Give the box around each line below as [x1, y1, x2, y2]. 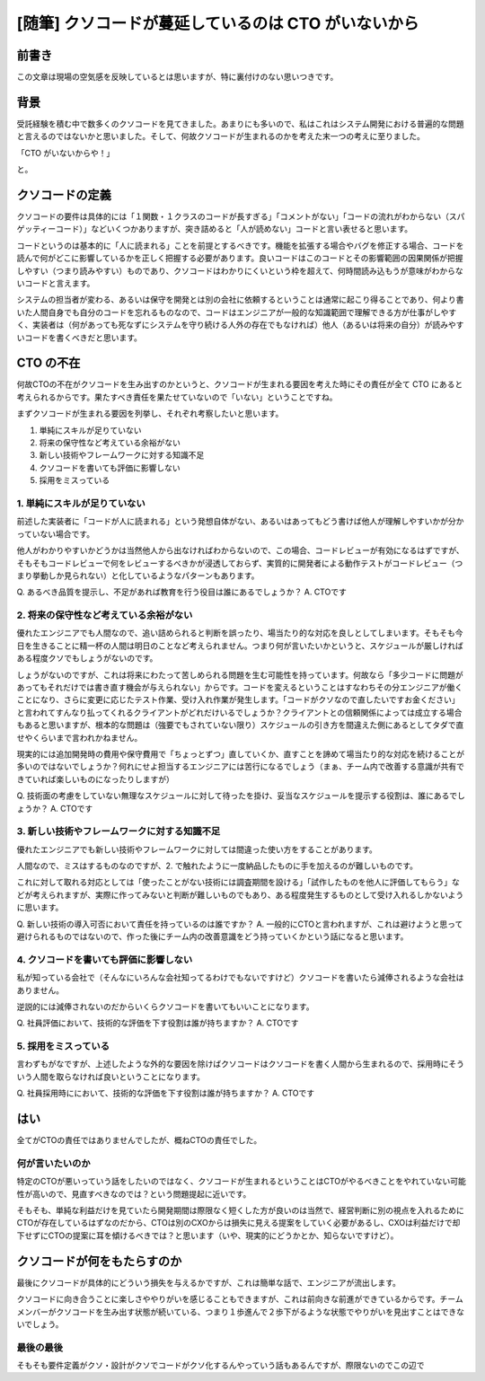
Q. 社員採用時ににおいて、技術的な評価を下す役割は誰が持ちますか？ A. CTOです [16, 1087, 315, 1099]
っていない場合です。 [16, 528, 94, 539]
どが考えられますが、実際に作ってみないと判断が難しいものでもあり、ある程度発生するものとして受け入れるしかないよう [16, 889, 464, 900]
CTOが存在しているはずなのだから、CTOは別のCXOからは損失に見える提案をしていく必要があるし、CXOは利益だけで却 [16, 1218, 461, 1228]
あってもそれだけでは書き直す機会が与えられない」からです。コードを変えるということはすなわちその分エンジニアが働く [16, 682, 463, 692]
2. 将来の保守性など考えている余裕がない [16, 609, 193, 621]
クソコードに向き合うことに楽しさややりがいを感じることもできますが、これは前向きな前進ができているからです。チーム [16, 1294, 463, 1305]
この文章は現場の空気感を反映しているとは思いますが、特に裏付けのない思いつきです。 [16, 72, 339, 83]
